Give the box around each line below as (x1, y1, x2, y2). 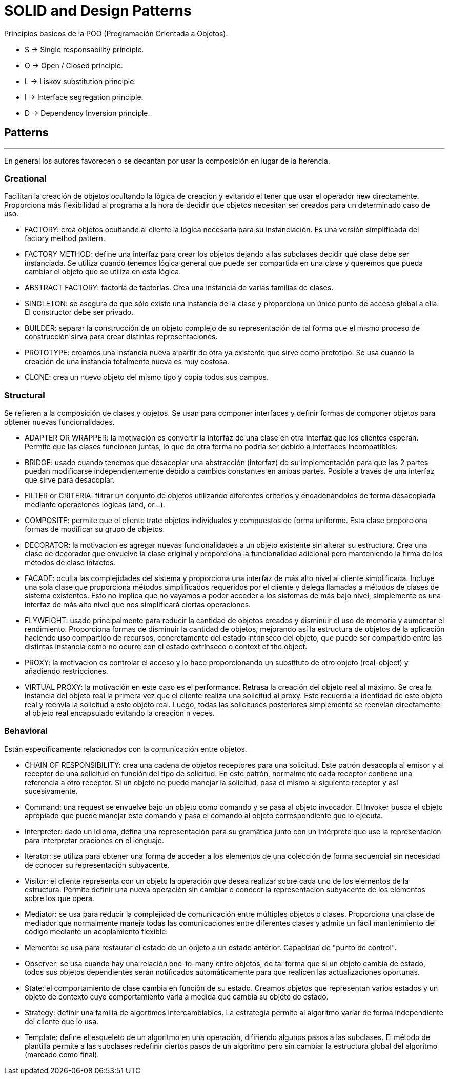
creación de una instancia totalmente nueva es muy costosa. (25, 357, 229, 366)
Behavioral (4, 726, 48, 736)
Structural (4, 390, 45, 401)
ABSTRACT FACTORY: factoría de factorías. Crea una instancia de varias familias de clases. (25, 283, 334, 292)
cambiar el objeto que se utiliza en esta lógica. (25, 267, 181, 276)
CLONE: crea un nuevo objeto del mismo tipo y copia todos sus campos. (25, 373, 269, 382)
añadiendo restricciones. (25, 667, 108, 676)
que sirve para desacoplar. (25, 475, 115, 485)
